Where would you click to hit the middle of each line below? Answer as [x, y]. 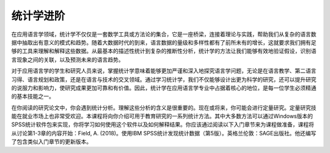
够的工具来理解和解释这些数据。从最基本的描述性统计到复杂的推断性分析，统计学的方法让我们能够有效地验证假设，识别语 [164, 51]
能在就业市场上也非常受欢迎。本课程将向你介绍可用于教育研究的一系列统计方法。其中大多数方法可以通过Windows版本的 [162, 116]
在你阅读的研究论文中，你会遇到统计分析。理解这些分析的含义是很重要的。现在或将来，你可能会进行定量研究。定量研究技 [164, 107]
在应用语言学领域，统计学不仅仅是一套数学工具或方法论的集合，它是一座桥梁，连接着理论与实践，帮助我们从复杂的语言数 [164, 34]
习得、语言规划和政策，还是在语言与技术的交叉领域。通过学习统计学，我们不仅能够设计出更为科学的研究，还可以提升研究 [164, 79]
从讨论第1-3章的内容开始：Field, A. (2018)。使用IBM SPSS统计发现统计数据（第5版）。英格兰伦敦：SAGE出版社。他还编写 [164, 133]
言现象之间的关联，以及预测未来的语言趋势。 [68, 59]
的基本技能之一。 [33, 96]
